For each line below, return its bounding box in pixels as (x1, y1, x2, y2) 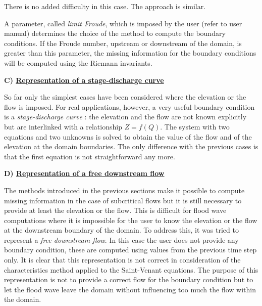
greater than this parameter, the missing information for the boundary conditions (4, 48, 256, 58)
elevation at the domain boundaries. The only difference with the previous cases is (4, 141, 258, 152)
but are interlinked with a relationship (4, 121, 122, 132)
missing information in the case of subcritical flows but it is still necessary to (4, 195, 242, 205)
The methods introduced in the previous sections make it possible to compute (4, 185, 245, 195)
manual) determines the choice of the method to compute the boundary (4, 28, 226, 38)
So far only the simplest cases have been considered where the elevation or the (4, 92, 246, 102)
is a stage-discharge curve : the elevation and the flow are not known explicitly (4, 111, 247, 122)
